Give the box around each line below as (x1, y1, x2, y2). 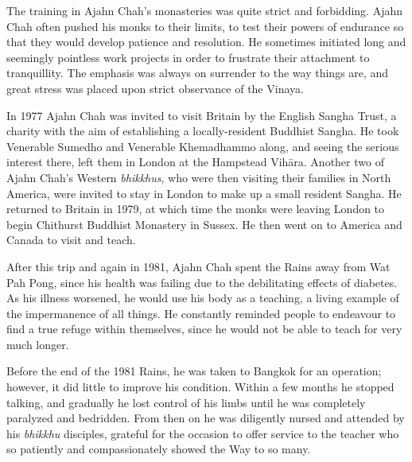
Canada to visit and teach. (6, 231, 136, 248)
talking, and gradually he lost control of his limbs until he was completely (6, 394, 366, 410)
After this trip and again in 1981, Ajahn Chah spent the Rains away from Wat (6, 258, 391, 274)
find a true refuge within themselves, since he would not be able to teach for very (6, 320, 402, 337)
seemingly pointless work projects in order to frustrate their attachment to (6, 49, 370, 65)
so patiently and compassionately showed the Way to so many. (6, 441, 311, 457)
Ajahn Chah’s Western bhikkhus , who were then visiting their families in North (6, 169, 391, 185)
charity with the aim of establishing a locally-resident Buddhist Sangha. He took (6, 122, 399, 139)
